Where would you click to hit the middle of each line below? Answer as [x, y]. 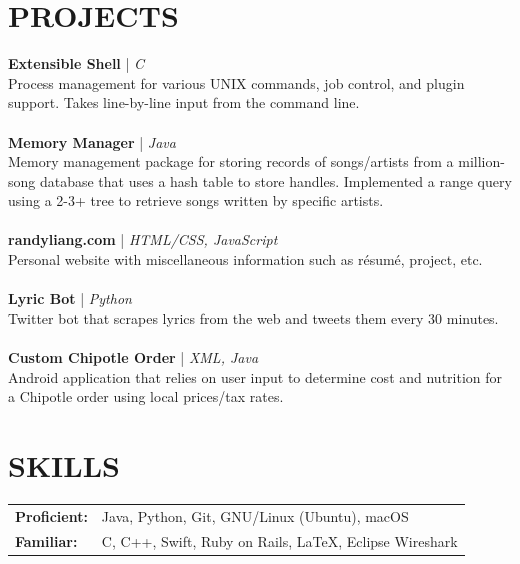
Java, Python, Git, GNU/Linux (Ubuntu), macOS [255, 515]
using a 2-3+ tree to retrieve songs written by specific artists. [196, 200]
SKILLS [64, 465]
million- [481, 161]
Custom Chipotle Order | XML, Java [133, 357]
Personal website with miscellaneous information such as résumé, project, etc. [245, 259]
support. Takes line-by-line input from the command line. [184, 102]
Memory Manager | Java [92, 141]
